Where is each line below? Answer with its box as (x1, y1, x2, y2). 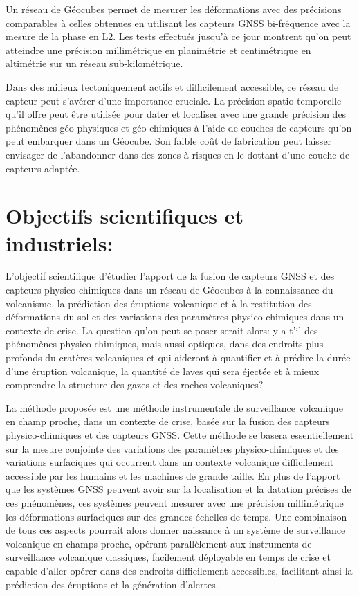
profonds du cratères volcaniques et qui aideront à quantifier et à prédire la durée (6, 350, 351, 364)
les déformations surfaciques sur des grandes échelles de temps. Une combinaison (6, 509, 347, 523)
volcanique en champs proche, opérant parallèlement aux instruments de (6, 536, 312, 550)
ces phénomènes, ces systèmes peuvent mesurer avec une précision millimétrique (6, 495, 344, 509)
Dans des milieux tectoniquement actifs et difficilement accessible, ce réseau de (6, 79, 339, 93)
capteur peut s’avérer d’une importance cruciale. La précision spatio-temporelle (6, 93, 342, 107)
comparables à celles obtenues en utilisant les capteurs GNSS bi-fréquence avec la (6, 15, 351, 30)
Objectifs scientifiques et (6, 201, 243, 230)
